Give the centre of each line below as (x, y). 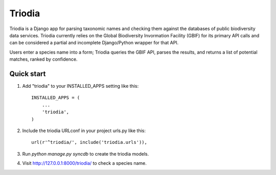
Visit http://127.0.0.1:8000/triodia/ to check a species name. (84, 163)
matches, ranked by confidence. (43, 59)
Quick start (28, 74)
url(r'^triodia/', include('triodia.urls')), (89, 142)
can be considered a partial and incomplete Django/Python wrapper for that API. (94, 43)
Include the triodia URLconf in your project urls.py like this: (84, 131)
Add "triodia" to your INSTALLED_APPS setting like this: (80, 86)
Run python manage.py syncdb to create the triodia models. (86, 154)
